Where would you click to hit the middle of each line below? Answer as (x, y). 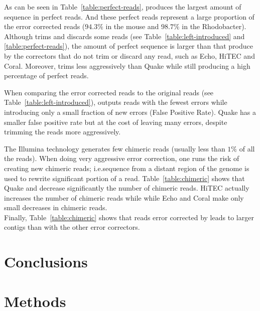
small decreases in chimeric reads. (56, 207)
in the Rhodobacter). (214, 26)
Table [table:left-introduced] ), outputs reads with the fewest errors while (116, 102)
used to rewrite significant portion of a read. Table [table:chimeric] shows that (124, 178)
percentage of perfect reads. (46, 75)
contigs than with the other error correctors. (72, 227)
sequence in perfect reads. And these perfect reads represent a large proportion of (129, 16)
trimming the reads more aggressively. (62, 132)
